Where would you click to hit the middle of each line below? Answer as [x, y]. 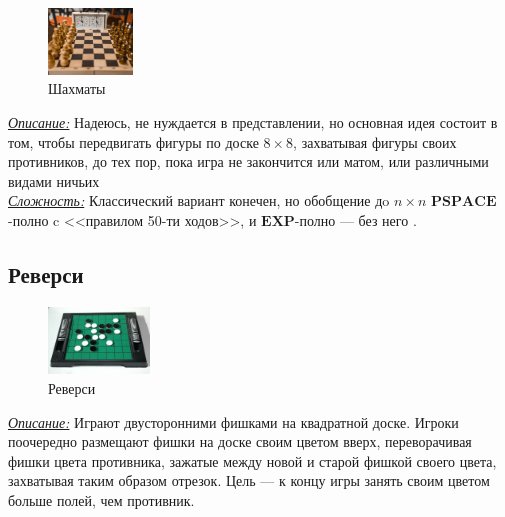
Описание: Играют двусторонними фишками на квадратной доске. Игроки [233, 421]
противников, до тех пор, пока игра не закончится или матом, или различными [248, 161]
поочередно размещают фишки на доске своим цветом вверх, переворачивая [240, 441]
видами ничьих [54, 180]
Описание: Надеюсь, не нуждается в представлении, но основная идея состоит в [253, 122]
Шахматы [77, 88]
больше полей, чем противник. [101, 499]
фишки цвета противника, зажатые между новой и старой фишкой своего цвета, [252, 460]
